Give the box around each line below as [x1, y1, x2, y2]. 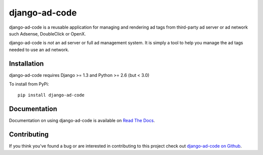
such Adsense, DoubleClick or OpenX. [9, 31, 86, 36]
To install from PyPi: [9, 81, 49, 87]
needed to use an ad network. [9, 47, 69, 52]
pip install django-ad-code [18, 92, 85, 98]
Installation [9, 59, 44, 68]
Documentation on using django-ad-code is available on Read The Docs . [9, 118, 155, 123]
